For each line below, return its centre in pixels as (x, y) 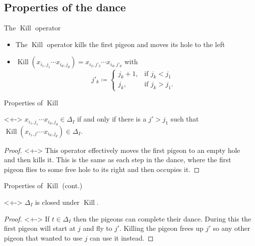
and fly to (98, 228)
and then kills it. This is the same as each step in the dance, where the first (118, 160)
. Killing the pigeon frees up (161, 228)
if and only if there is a (112, 119)
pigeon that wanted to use (43, 237)
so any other (232, 228)
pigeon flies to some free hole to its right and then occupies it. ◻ (102, 169)
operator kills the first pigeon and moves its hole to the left (136, 44)
